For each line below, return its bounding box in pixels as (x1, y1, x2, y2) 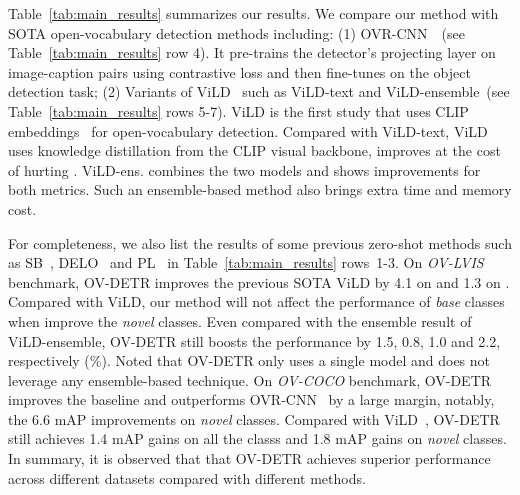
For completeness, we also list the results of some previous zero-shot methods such (8, 232, 512, 253)
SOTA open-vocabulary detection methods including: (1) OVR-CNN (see (8, 22, 465, 43)
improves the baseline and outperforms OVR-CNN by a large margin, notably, (8, 389, 495, 410)
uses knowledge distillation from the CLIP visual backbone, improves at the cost (8, 140, 501, 161)
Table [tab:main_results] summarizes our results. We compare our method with (8, 3, 499, 23)
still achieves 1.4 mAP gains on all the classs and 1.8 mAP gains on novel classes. (8, 428, 507, 449)
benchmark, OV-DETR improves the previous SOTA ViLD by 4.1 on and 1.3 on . (8, 271, 510, 292)
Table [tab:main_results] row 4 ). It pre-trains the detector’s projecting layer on (8, 42, 496, 63)
